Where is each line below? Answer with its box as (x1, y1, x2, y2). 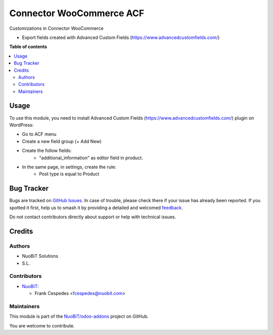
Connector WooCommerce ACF (9, 8, 145, 19)
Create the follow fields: (22, 148, 72, 154)
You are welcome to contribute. (9, 322, 75, 328)
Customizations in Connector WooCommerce (9, 25, 104, 31)
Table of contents (9, 43, 48, 50)
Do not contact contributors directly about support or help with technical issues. (9, 214, 176, 220)
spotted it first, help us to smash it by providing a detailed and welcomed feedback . (9, 205, 183, 211)
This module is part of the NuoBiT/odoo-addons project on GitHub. (9, 313, 149, 319)
